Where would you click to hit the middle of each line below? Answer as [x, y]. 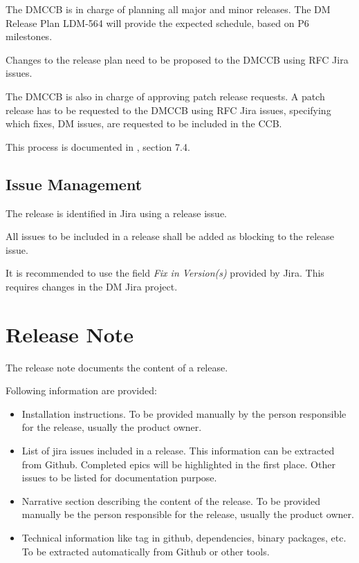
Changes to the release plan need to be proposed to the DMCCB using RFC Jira [177, 59]
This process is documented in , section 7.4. [98, 146]
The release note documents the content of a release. [117, 367]
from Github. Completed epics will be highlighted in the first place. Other [178, 464]
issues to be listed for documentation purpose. [119, 478]
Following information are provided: [81, 390]
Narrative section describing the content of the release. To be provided [171, 500]
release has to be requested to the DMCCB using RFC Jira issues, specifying [168, 110]
